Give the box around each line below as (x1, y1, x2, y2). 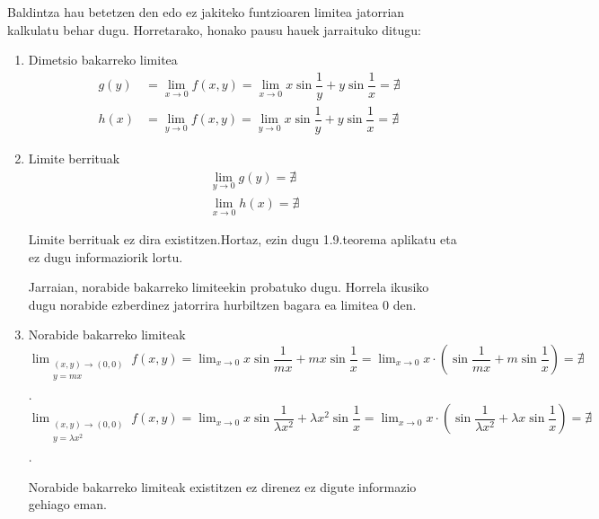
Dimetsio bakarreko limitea (28, 50, 178, 69)
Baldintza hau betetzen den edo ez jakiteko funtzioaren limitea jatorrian (7, 3, 405, 21)
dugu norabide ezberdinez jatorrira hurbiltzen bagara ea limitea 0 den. (28, 295, 417, 313)
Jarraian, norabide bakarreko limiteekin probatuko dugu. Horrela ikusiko (28, 277, 429, 296)
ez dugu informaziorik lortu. (28, 247, 183, 266)
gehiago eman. (28, 495, 107, 514)
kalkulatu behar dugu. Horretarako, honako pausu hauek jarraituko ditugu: (7, 20, 421, 39)
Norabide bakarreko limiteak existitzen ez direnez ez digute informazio (28, 477, 417, 496)
